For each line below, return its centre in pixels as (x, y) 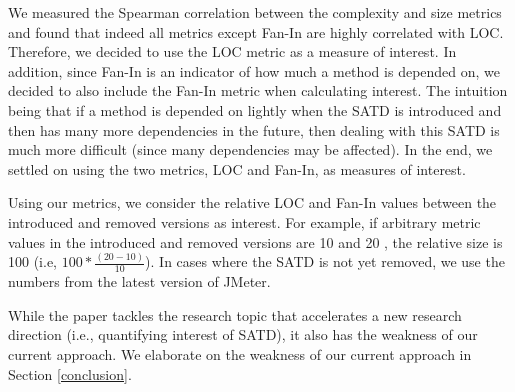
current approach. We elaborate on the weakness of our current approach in (240, 354)
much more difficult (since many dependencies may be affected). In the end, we (250, 149)
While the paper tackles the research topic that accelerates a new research (235, 314)
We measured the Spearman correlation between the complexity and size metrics (255, 12)
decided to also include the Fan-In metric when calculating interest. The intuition (258, 90)
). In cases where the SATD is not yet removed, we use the (325, 261)
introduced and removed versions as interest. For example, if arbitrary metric (244, 221)
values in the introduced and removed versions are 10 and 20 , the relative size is (255, 241)
